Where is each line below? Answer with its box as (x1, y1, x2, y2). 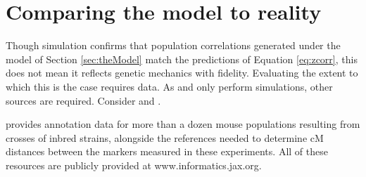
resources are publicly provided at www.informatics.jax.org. (6, 157, 262, 172)
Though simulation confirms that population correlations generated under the (6, 38, 341, 53)
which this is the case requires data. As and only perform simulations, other (6, 79, 333, 93)
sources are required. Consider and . (6, 93, 161, 107)
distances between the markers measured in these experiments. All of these (6, 144, 328, 159)
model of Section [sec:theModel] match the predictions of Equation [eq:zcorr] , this (6, 51, 358, 66)
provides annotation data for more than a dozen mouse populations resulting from (6, 117, 360, 131)
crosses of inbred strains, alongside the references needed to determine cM (6, 130, 324, 145)
